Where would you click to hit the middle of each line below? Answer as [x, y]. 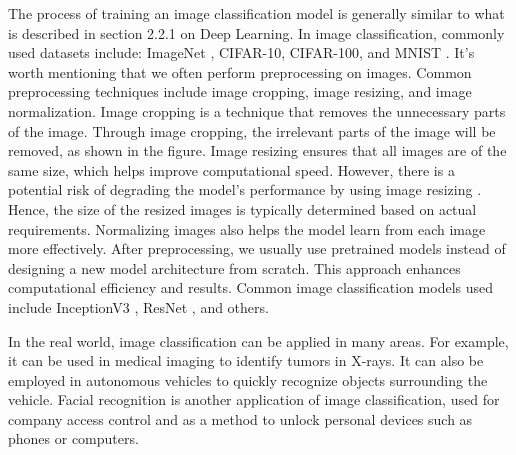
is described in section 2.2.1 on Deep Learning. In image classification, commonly [256, 32]
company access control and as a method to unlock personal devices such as [240, 418]
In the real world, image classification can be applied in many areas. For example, [258, 340]
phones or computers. [73, 438]
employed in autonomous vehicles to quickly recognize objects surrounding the [248, 379]
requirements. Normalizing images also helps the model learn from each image [247, 228]
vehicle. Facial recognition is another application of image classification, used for [254, 399]
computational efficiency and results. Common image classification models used [251, 287]
